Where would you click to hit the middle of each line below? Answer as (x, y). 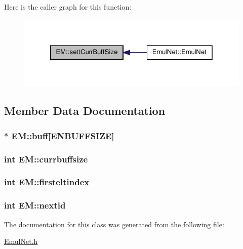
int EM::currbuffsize (46, 159)
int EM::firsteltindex (47, 182)
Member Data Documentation (85, 111)
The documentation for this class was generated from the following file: (114, 224)
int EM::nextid (35, 205)
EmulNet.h (21, 241)
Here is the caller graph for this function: (68, 7)
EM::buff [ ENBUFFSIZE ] (63, 135)
